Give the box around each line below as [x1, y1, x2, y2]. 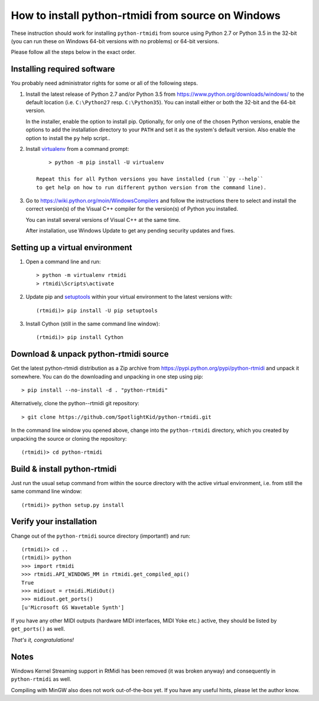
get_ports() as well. [11, 625, 66, 632]
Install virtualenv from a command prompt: [25, 145, 129, 152]
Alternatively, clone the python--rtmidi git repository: [11, 400, 140, 407]
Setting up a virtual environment [11, 243, 132, 253]
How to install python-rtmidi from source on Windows [11, 9, 281, 22]
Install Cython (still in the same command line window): [25, 320, 160, 327]
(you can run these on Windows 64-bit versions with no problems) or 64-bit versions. [11, 37, 220, 44]
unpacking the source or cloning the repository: [11, 435, 127, 442]
